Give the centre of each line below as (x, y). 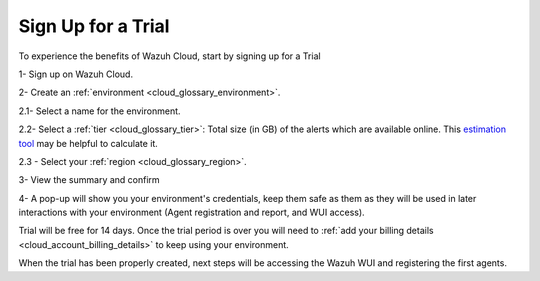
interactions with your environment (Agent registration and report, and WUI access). (191, 212)
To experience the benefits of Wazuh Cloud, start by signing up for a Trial (169, 56)
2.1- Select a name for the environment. (99, 111)
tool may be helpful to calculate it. (88, 143)
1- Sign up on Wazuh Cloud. (76, 74)
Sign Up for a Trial (94, 26)
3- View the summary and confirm (89, 180)
